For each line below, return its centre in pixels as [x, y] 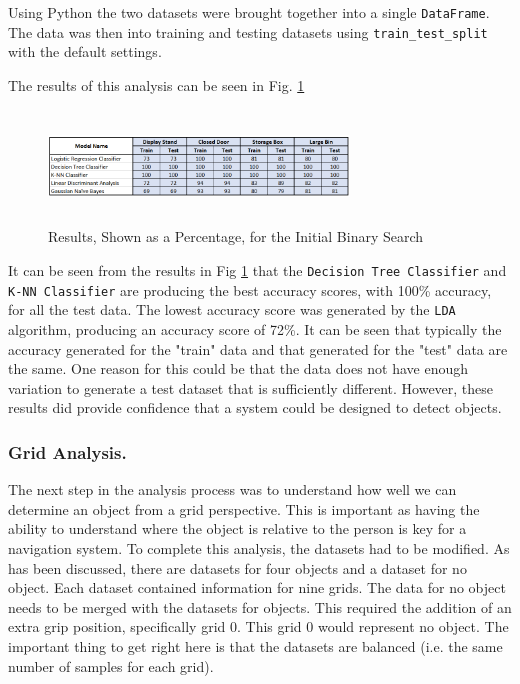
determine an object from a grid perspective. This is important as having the [244, 508]
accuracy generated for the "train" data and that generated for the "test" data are [258, 348]
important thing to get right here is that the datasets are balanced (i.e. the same [255, 645]
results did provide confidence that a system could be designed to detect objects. [255, 407]
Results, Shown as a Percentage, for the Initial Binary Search [236, 236]
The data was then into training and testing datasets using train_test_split [248, 31]
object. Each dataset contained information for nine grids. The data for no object [257, 587]
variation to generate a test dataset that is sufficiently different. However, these [251, 387]
